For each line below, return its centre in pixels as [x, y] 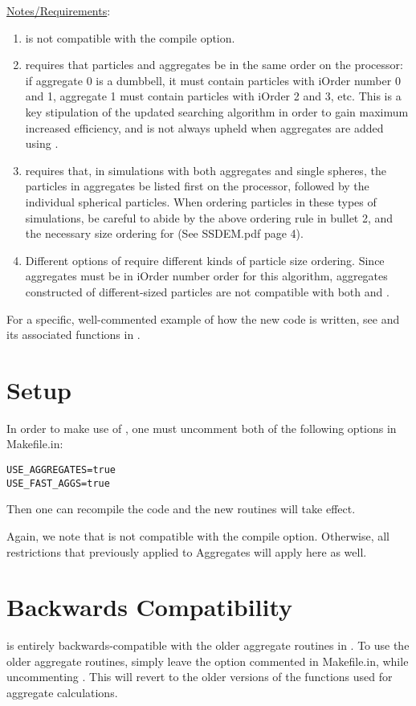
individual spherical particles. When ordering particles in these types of [201, 201]
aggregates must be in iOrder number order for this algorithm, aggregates [206, 276]
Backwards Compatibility [150, 607]
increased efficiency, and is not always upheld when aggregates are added [204, 127]
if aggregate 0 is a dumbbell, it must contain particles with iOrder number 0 [213, 80]
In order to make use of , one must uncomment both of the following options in [202, 428]
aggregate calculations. [62, 692]
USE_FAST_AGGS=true [58, 483]
